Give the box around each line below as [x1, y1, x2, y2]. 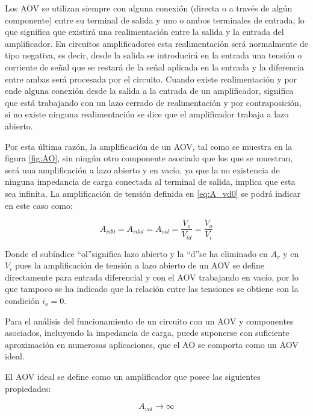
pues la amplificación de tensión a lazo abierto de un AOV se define [15, 259, 265, 272]
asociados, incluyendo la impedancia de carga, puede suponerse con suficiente [5, 326, 290, 339]
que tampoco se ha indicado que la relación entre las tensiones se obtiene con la [5, 282, 299, 295]
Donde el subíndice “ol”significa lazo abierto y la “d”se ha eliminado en [5, 247, 268, 259]
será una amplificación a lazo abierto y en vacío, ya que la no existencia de [5, 163, 280, 176]
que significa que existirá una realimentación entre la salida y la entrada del [5, 25, 284, 38]
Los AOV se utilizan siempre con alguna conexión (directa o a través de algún [5, 2, 293, 14]
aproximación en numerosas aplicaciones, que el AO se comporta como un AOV [5, 338, 299, 350]
